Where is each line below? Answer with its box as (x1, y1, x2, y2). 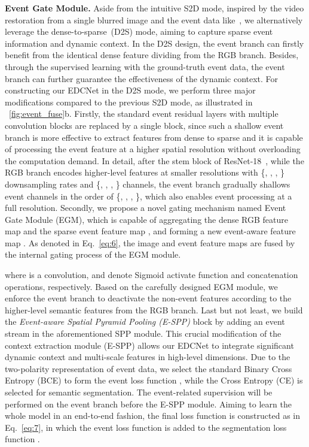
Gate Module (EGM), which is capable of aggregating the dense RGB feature (5, 213, 288, 225)
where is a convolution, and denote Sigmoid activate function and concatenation (5, 268, 298, 281)
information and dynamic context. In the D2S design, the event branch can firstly (5, 37, 304, 49)
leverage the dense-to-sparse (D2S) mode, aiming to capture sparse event (5, 25, 273, 38)
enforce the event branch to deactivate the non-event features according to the (5, 292, 292, 304)
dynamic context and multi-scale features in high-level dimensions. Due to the (5, 351, 290, 363)
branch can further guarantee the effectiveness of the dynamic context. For (5, 72, 279, 84)
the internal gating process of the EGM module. (5, 248, 181, 261)
